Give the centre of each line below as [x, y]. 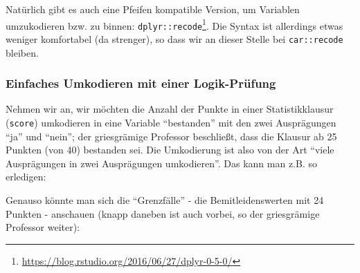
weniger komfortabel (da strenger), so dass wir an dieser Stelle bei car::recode [174, 38]
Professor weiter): [43, 227]
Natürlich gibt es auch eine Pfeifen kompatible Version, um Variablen [153, 9]
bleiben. [22, 52]
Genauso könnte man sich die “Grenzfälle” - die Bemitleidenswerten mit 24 [165, 200]
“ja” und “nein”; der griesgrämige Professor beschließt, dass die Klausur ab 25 [171, 136]
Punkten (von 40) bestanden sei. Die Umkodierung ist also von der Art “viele [170, 150]
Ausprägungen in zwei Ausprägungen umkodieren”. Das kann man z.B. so [161, 163]
